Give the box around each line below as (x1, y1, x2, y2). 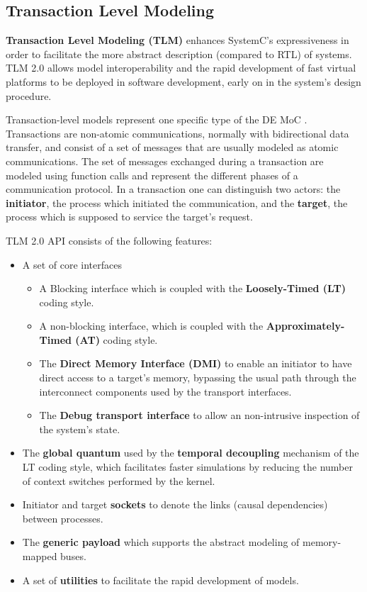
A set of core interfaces (22, 257, 122, 272)
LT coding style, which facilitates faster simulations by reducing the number (22, 459, 353, 474)
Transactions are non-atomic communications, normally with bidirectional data (6, 125, 349, 140)
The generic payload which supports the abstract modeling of (22, 535, 300, 549)
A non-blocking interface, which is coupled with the (39, 318, 264, 333)
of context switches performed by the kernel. (22, 473, 215, 488)
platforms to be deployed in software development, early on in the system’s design (6, 74, 361, 89)
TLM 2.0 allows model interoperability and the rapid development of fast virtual (6, 60, 356, 75)
